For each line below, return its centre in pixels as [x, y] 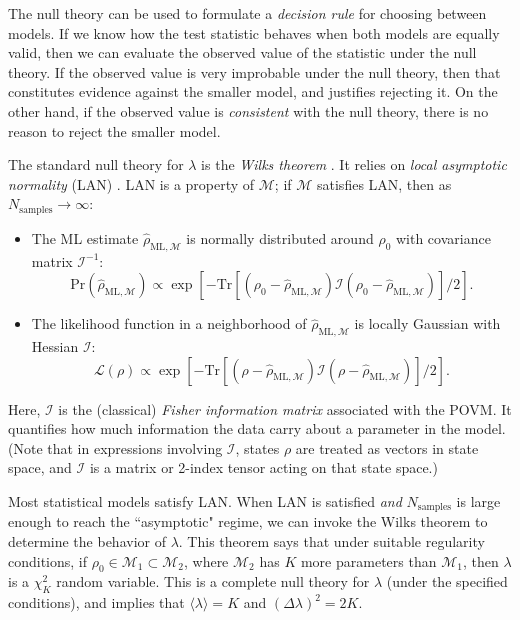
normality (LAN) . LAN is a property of [131, 183]
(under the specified [447, 581]
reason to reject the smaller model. [114, 130]
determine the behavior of [87, 541]
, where [206, 560]
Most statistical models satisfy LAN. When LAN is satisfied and [205, 500]
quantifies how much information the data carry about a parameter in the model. [257, 428]
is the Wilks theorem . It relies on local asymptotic [354, 164]
